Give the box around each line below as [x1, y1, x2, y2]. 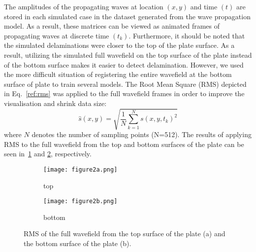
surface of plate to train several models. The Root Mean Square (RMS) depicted [4, 78, 247, 89]
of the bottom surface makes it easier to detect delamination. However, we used [4, 59, 244, 70]
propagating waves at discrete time [4, 30, 109, 40]
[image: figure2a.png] [43, 166, 118, 173]
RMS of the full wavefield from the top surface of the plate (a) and [24, 228, 225, 239]
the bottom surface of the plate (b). [24, 238, 131, 248]
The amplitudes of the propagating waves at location [4, 1, 163, 11]
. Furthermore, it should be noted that [128, 30, 245, 40]
